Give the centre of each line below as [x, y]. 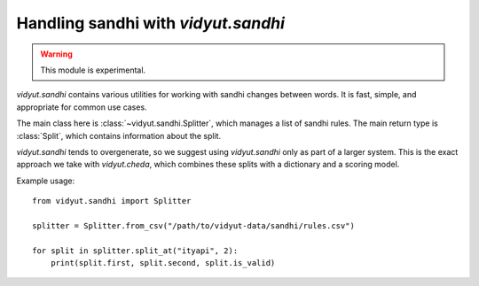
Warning [56, 54]
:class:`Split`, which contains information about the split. [119, 135]
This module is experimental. [93, 70]
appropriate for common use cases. [82, 107]
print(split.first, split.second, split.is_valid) [163, 263]
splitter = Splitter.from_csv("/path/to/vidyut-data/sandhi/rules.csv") [193, 225]
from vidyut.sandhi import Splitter [112, 201]
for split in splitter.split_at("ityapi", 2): [135, 251]
